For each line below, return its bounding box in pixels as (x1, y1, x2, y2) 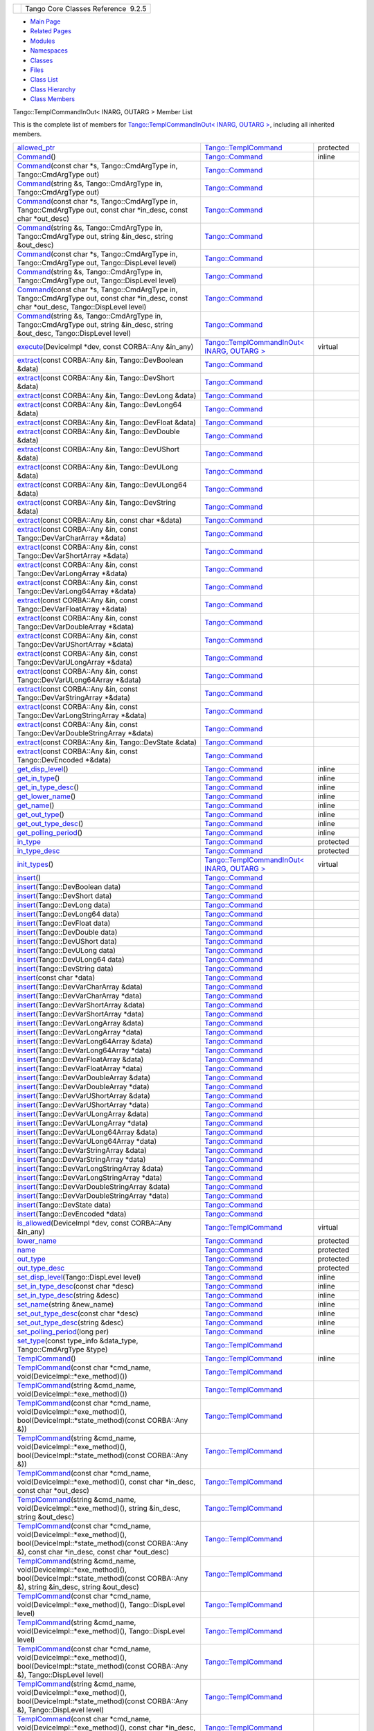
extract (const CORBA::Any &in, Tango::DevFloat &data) (17, 418, 197, 427)
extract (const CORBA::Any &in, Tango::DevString (17, 497, 177, 507)
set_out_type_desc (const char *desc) (17, 1309, 139, 1318)
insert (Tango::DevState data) (17, 1200, 112, 1210)
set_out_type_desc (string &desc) (17, 1318, 124, 1327)
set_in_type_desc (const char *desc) (17, 1281, 134, 1291)
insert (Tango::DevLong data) (17, 900, 111, 910)
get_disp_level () (17, 764, 69, 773)
